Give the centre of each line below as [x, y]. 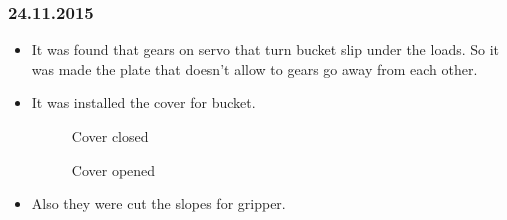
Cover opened [113, 169]
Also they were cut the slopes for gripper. [158, 203]
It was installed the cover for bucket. [143, 102]
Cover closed [110, 136]
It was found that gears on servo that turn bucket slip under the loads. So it [265, 49]
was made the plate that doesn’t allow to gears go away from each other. [254, 68]
